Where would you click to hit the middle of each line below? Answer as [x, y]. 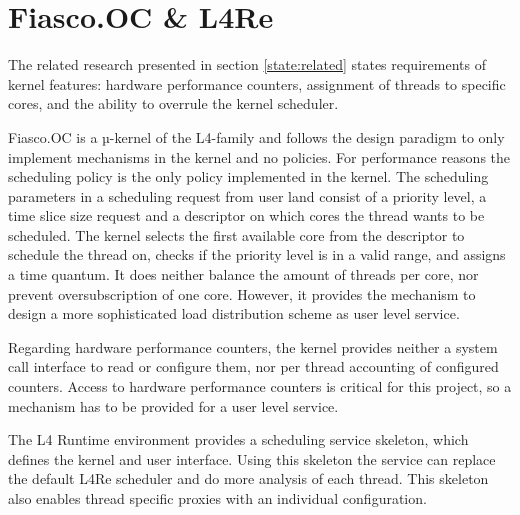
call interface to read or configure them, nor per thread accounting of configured [253, 366]
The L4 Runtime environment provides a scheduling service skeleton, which [238, 439]
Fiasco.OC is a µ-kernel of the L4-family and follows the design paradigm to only [256, 136]
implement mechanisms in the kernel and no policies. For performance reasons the [259, 156]
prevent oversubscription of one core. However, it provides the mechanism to [242, 293]
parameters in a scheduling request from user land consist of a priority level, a [247, 195]
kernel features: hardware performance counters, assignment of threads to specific [257, 83]
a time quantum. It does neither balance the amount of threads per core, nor [243, 274]
